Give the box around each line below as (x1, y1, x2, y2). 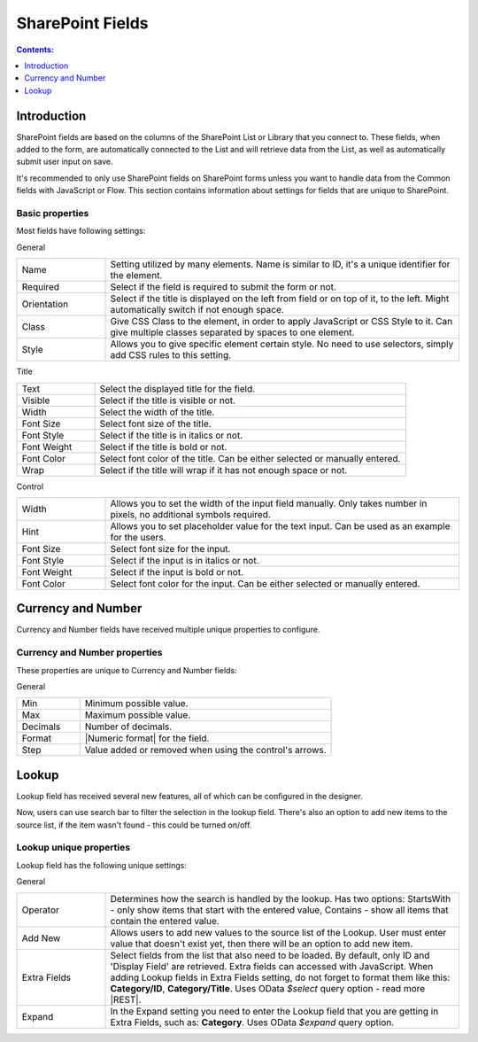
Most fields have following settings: (16, 226, 146, 237)
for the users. (110, 531, 166, 543)
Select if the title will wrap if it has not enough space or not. (99, 463, 348, 476)
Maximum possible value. (84, 709, 191, 721)
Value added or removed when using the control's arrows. (84, 744, 327, 757)
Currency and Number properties (16, 647, 163, 659)
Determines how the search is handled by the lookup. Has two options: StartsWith (110, 892, 451, 905)
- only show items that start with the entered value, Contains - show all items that (110, 904, 449, 916)
